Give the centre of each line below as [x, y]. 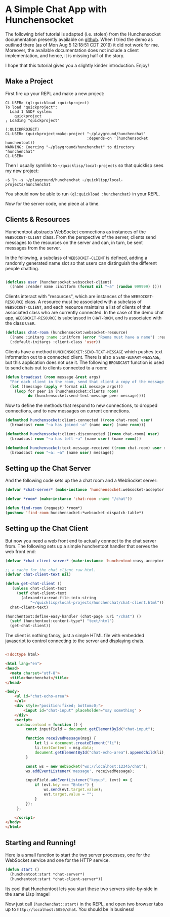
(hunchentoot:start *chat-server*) [47, 874]
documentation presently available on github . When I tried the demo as [79, 39]
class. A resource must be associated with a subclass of [83, 302]
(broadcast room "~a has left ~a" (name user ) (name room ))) [76, 439]
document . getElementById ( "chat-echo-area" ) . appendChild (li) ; [100, 753]
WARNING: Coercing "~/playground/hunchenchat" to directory [70, 147]
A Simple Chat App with [56, 9]
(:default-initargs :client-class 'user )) [55, 342]
